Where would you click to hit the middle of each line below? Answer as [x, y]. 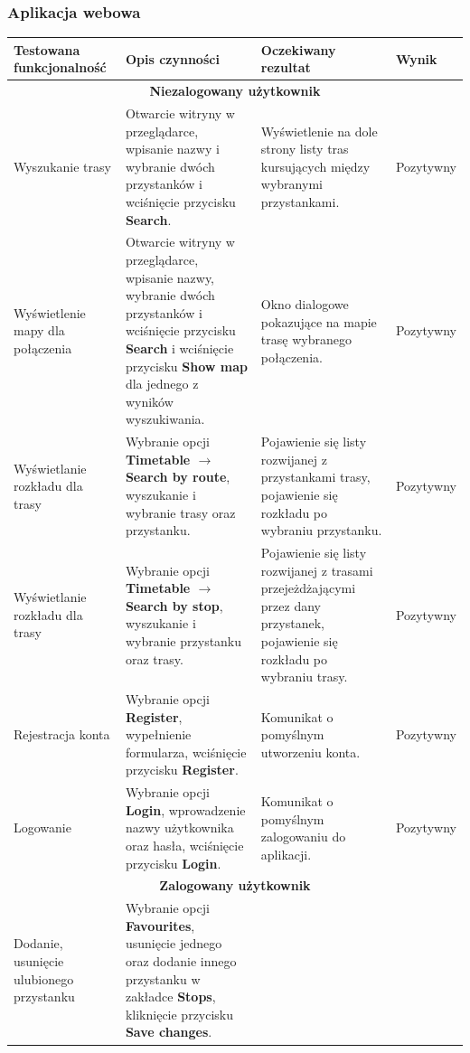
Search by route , [178, 477]
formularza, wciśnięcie [186, 752]
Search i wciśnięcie [179, 348]
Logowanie [42, 827]
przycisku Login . [173, 863]
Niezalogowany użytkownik [235, 91]
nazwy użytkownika [179, 827]
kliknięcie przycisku [179, 1014]
